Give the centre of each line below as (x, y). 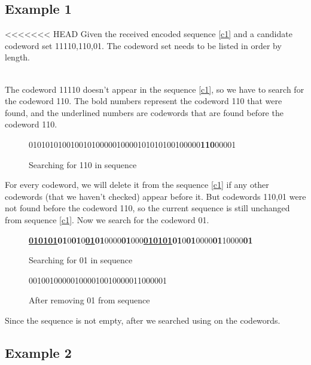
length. (18, 57)
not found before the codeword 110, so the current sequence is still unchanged (147, 208)
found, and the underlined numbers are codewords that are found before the (144, 112)
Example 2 (38, 352)
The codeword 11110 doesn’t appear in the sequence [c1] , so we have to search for (155, 89)
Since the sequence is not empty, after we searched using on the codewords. (143, 320)
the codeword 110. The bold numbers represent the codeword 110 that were (144, 101)
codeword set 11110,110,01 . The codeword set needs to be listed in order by (143, 45)
